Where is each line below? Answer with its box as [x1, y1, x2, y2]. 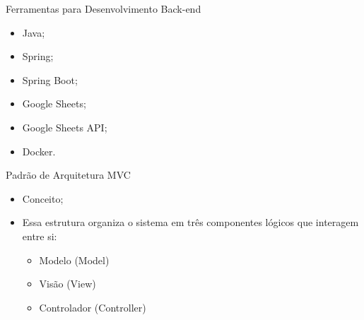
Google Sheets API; [22, 119, 107, 134]
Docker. [22, 143, 56, 158]
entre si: [22, 228, 57, 243]
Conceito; [22, 191, 64, 206]
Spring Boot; [22, 72, 78, 87]
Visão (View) [39, 276, 96, 291]
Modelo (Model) [39, 252, 110, 267]
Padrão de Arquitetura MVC [6, 167, 131, 182]
